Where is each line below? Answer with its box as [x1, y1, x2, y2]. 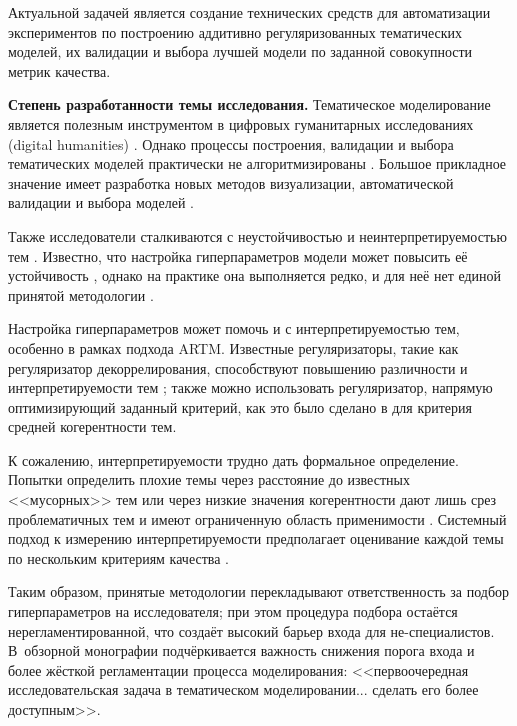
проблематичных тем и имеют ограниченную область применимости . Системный [8, 508, 507, 529]
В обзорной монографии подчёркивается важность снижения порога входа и [8, 640, 475, 661]
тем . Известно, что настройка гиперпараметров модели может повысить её [8, 245, 468, 266]
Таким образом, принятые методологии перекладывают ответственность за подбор [8, 581, 510, 602]
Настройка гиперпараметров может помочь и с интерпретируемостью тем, [8, 318, 460, 339]
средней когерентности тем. [8, 416, 177, 437]
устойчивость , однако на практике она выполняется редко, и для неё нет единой [8, 265, 502, 286]
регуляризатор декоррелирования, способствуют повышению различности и [8, 357, 468, 378]
